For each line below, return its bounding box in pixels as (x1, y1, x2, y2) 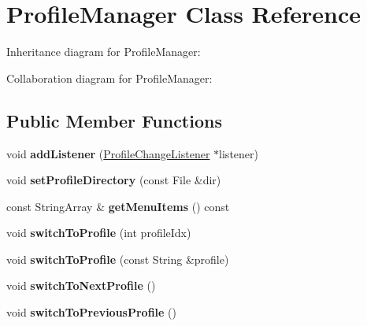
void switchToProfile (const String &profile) (6, 250, 229, 267)
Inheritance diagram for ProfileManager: (6, 43, 201, 60)
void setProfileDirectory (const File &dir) (6, 172, 221, 188)
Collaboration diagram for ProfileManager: (6, 69, 213, 86)
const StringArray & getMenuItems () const (6, 198, 230, 214)
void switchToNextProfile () (6, 277, 156, 294)
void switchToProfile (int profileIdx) (6, 224, 191, 241)
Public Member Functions (6, 108, 222, 132)
